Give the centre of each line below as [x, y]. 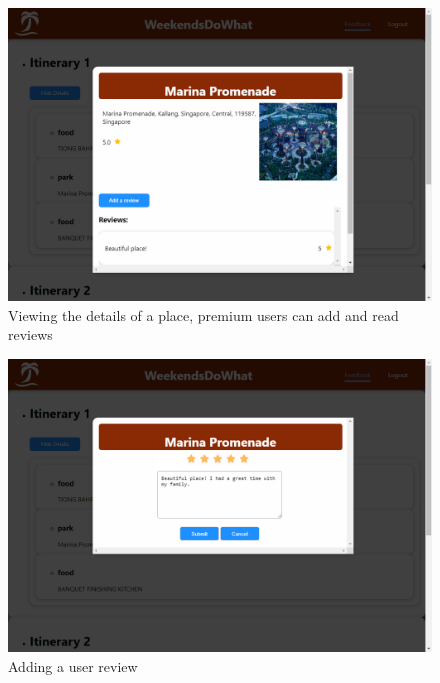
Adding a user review [73, 665]
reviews [30, 334]
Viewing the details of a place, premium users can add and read [203, 314]
